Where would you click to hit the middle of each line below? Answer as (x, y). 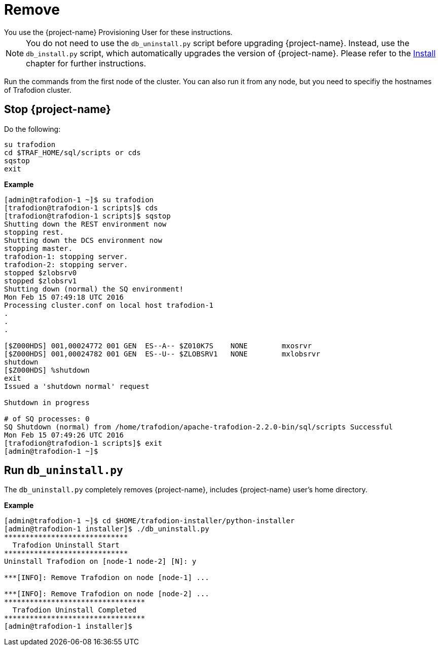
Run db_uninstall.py (64, 471)
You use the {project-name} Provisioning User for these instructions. (118, 32)
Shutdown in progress (47, 402)
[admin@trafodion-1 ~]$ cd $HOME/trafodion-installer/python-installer (150, 521)
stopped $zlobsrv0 (41, 273)
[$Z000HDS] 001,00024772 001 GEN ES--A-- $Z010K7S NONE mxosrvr (158, 346)
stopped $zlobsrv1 (41, 281)
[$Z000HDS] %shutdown (47, 370)
